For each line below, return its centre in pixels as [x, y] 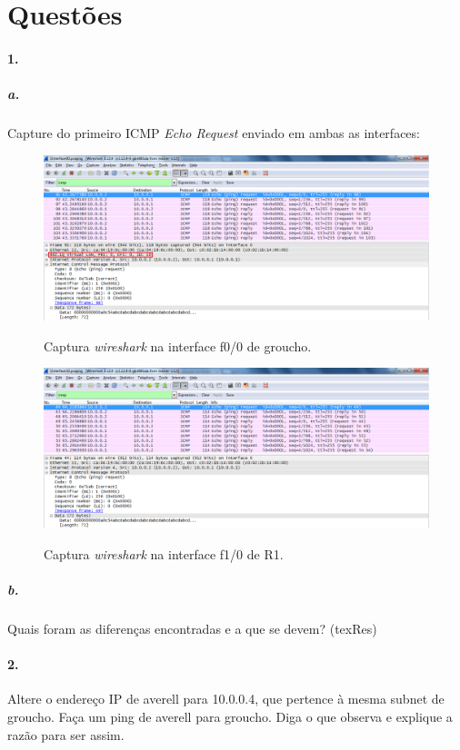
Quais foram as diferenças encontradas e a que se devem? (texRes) [192, 629]
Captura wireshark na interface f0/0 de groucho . [178, 345]
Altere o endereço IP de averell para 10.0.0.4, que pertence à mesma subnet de [226, 699]
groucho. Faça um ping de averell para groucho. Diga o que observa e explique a [230, 717]
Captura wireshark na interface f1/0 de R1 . [164, 553]
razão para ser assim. [66, 734]
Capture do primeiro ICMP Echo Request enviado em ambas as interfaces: [214, 133]
